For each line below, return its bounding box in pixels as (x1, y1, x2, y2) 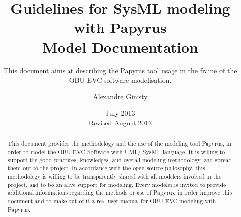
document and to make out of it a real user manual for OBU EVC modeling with (7, 196, 216, 205)
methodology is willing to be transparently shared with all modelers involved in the (7, 172, 222, 180)
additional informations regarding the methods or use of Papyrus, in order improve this (7, 188, 232, 197)
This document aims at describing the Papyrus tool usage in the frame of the (3, 65, 237, 75)
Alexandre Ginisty (93, 91, 148, 101)
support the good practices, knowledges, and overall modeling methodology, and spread (7, 155, 232, 164)
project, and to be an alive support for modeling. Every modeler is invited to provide (7, 180, 226, 188)
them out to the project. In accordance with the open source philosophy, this (7, 164, 205, 172)
